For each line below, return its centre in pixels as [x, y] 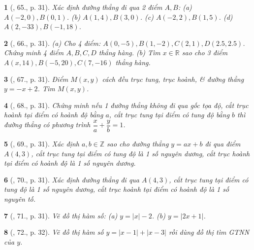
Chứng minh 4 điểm [34, 53]
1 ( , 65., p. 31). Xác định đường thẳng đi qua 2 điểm [83, 7]
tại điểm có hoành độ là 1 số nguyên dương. [70, 163]
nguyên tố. [20, 198]
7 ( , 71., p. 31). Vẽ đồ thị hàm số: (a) [61, 215]
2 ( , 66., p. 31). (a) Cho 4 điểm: [52, 43]
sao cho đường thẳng [138, 143]
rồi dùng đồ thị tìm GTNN [209, 232]
